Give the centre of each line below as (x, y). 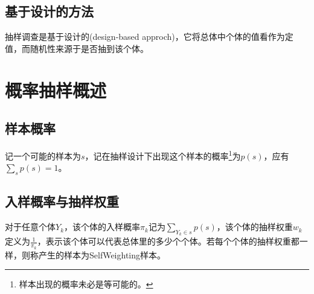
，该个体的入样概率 (102, 227)
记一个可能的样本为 (43, 155)
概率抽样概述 (56, 90)
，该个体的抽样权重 (255, 227)
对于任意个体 (30, 227)
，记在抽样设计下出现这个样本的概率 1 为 (163, 155)
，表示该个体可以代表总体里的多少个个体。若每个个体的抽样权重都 (168, 241)
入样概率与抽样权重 (62, 201)
